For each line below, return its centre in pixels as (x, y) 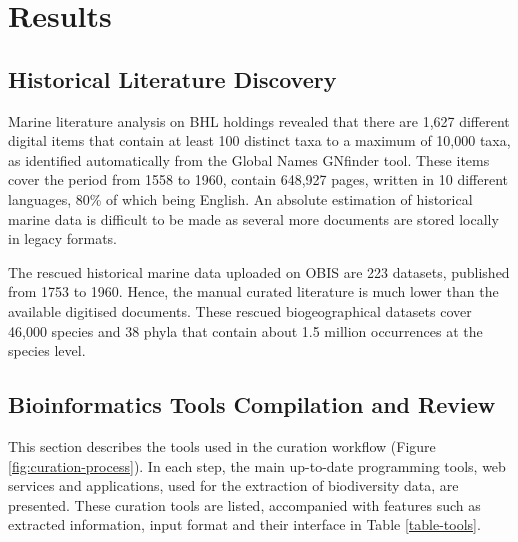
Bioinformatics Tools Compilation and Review (252, 404)
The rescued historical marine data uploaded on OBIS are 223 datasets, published (259, 271)
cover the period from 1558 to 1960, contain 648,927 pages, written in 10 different (258, 179)
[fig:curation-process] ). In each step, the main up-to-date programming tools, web (257, 465)
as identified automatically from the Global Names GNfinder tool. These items (249, 159)
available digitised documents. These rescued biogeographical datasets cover (240, 310)
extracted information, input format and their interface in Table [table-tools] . (244, 524)
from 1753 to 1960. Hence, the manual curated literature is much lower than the (253, 291)
